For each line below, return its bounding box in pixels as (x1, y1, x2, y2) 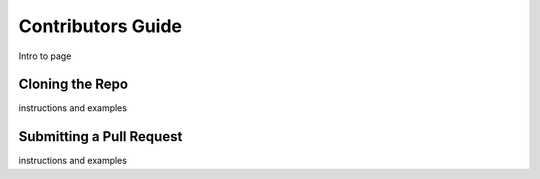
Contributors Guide (18, 15, 182, 37)
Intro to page (18, 50, 72, 62)
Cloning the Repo (18, 76, 129, 93)
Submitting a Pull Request (18, 128, 183, 145)
